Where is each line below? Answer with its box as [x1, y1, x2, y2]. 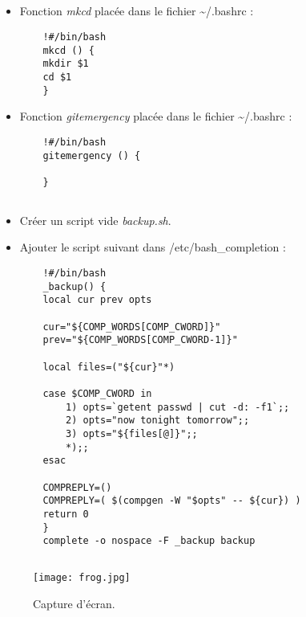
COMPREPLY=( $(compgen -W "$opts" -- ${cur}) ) [42, 495, 301, 507]
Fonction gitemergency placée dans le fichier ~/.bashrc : [19, 108, 292, 125]
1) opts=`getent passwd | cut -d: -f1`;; [66, 401, 290, 413]
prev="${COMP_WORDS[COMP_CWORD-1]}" [42, 334, 238, 346]
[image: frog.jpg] [33, 572, 131, 584]
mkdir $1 [42, 58, 89, 70]
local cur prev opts [42, 294, 152, 306]
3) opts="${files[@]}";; [66, 427, 198, 439]
